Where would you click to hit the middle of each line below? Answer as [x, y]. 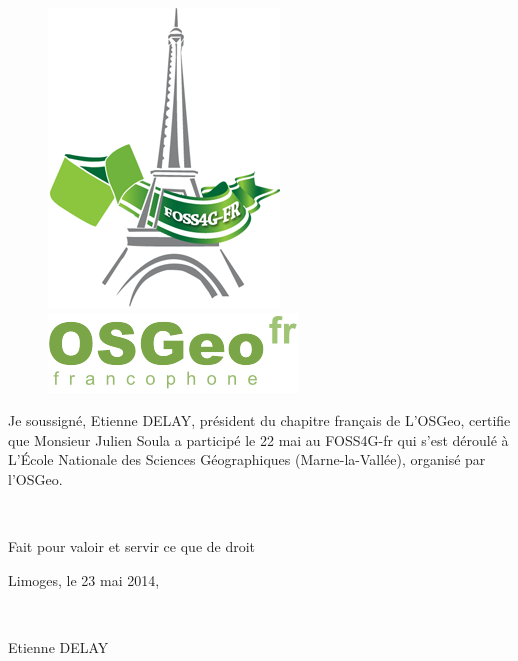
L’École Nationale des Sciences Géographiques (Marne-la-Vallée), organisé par [247, 459]
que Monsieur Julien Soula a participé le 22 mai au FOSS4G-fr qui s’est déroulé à [258, 439]
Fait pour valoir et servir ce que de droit [132, 546]
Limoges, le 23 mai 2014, [84, 579]
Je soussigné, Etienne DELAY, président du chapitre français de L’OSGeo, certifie [259, 420]
